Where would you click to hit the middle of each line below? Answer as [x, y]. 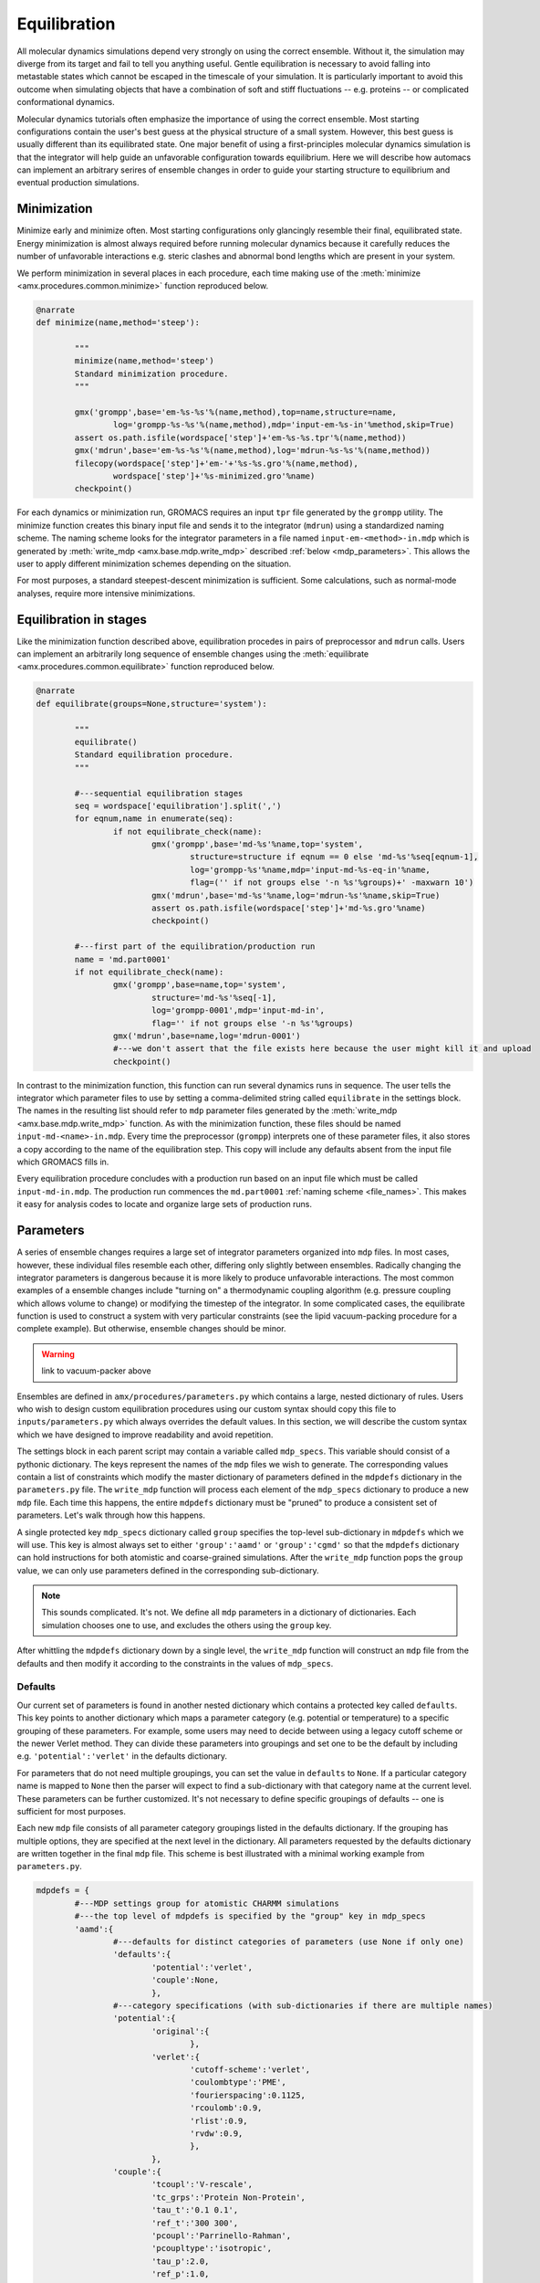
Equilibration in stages [82, 620]
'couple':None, [185, 1980]
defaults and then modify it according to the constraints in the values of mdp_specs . [175, 1663]
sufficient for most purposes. [72, 1811]
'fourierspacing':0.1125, [248, 2095]
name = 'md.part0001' [123, 959]
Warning [58, 1354]
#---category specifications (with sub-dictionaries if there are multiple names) [303, 2005]
